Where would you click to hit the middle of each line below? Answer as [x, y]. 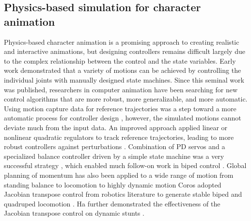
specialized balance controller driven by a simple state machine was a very [114, 156]
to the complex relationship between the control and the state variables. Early [120, 60]
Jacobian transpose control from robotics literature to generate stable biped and [123, 194]
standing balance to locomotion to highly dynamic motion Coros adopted [113, 184]
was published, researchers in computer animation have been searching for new [121, 89]
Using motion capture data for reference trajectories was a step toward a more [120, 108]
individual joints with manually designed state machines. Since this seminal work [124, 79]
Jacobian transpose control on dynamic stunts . [74, 213]
